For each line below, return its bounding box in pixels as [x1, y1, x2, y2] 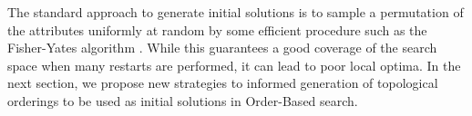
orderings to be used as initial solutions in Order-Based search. [7, 91, 358, 110]
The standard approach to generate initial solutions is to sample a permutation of [7, 3, 464, 21]
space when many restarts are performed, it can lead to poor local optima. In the [7, 55, 461, 74]
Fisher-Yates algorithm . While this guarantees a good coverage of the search [7, 38, 437, 57]
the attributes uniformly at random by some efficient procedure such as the [7, 20, 427, 39]
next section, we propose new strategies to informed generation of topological [7, 73, 438, 92]
